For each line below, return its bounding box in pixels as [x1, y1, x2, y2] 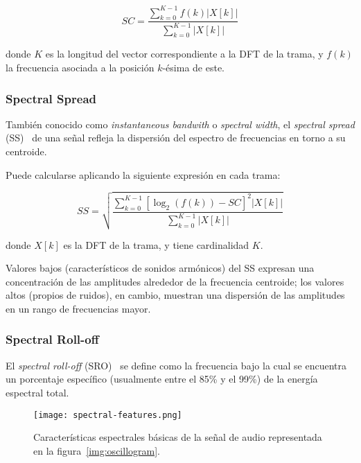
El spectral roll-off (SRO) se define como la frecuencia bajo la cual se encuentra [6, 358, 347, 372]
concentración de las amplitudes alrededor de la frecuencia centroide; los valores [6, 274, 344, 288]
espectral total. [6, 385, 69, 399]
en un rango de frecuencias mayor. [6, 301, 151, 315]
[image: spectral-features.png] [33, 410, 182, 420]
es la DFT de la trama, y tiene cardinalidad [63, 237, 249, 252]
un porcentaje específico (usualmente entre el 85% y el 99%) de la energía [6, 372, 318, 386]
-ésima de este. [162, 60, 224, 75]
